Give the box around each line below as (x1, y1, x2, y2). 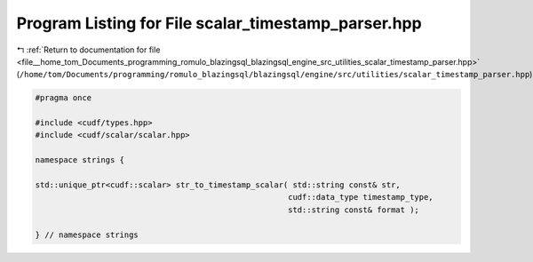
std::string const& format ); (287, 204, 419, 215)
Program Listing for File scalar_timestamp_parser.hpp (16, 13, 422, 33)
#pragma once (35, 93, 92, 103)
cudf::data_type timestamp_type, (287, 192, 434, 202)
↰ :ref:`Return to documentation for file (16, 44, 161, 55)
